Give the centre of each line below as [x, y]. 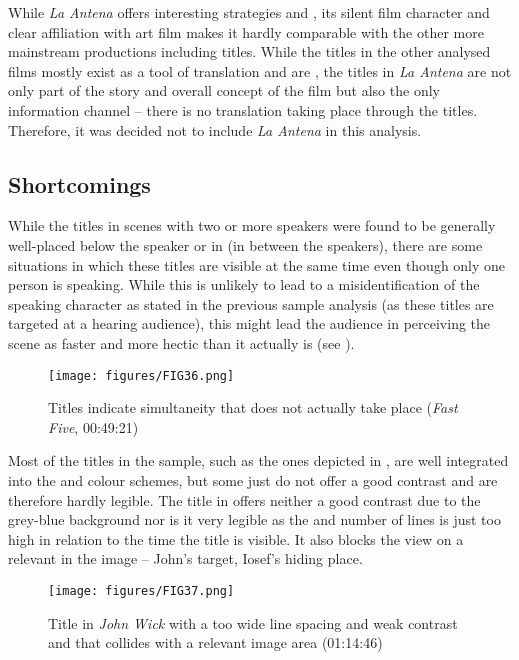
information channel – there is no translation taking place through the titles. [243, 109]
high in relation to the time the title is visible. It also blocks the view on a [236, 538]
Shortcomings [79, 183]
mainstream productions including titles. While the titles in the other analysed [249, 51]
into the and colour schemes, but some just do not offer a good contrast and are [253, 479]
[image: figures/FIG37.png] [141, 590]
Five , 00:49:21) [93, 426]
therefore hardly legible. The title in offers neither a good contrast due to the [244, 499]
